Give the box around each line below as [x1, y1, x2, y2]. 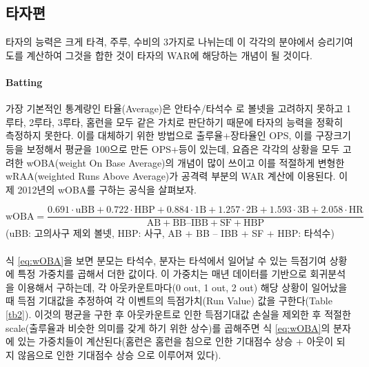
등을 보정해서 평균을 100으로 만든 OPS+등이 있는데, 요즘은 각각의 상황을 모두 [6, 141, 340, 156]
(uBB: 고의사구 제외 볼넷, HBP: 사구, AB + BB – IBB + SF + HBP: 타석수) [6, 226, 335, 240]
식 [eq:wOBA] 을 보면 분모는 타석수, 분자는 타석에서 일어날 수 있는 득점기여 [6, 253, 326, 267]
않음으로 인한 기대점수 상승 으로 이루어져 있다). [17, 347, 221, 361]
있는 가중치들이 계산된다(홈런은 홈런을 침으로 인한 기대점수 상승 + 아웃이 [17, 334, 334, 348]
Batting [6, 74, 43, 89]
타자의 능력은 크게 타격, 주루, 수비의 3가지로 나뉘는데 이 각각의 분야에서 [6, 34, 315, 49]
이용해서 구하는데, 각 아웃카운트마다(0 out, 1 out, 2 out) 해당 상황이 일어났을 [17, 280, 348, 294]
